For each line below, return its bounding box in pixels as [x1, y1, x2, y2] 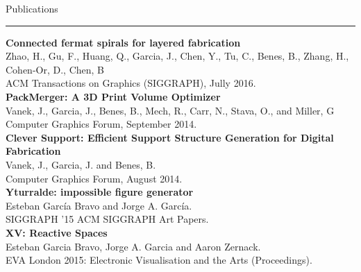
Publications [6, 1, 58, 15]
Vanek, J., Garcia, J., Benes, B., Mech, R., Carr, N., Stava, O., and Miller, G [6, 103, 335, 117]
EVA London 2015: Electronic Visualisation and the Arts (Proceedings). [6, 253, 312, 267]
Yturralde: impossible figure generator [6, 185, 194, 199]
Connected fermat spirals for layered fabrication [6, 35, 241, 49]
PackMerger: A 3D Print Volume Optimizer [6, 89, 221, 103]
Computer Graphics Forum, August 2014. [6, 171, 183, 185]
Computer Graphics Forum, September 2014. [6, 117, 197, 131]
